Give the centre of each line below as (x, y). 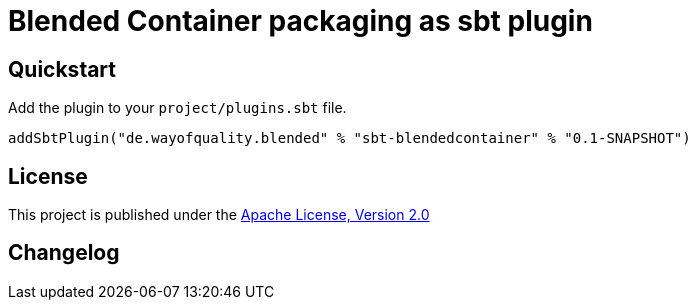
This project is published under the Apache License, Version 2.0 (219, 215)
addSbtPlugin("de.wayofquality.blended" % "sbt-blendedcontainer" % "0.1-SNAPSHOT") (349, 138)
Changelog (64, 253)
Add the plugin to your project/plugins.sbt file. (177, 108)
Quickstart (62, 69)
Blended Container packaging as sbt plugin (300, 21)
